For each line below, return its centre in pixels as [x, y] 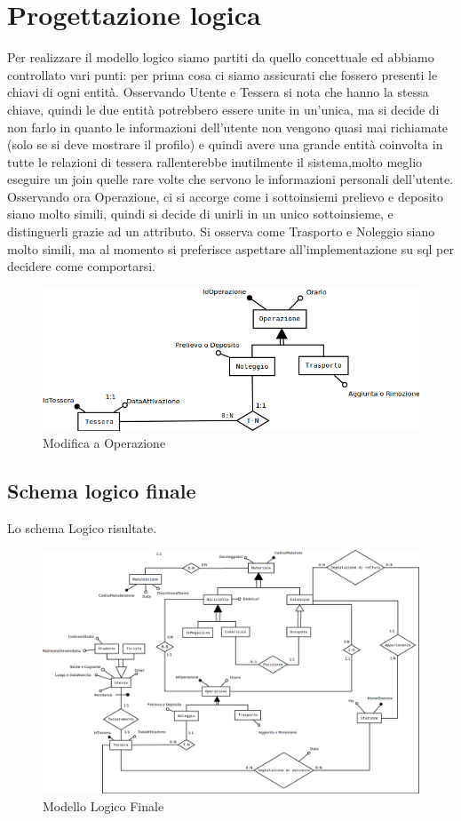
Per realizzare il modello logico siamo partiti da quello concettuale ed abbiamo [221, 57]
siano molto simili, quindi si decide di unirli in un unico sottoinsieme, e [200, 214]
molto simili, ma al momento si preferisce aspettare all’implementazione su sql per [231, 248]
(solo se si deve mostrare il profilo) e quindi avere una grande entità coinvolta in [225, 144]
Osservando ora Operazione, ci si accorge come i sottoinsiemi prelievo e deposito [225, 196]
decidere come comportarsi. [82, 266]
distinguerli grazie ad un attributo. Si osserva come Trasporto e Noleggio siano [221, 231]
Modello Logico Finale [103, 806]
